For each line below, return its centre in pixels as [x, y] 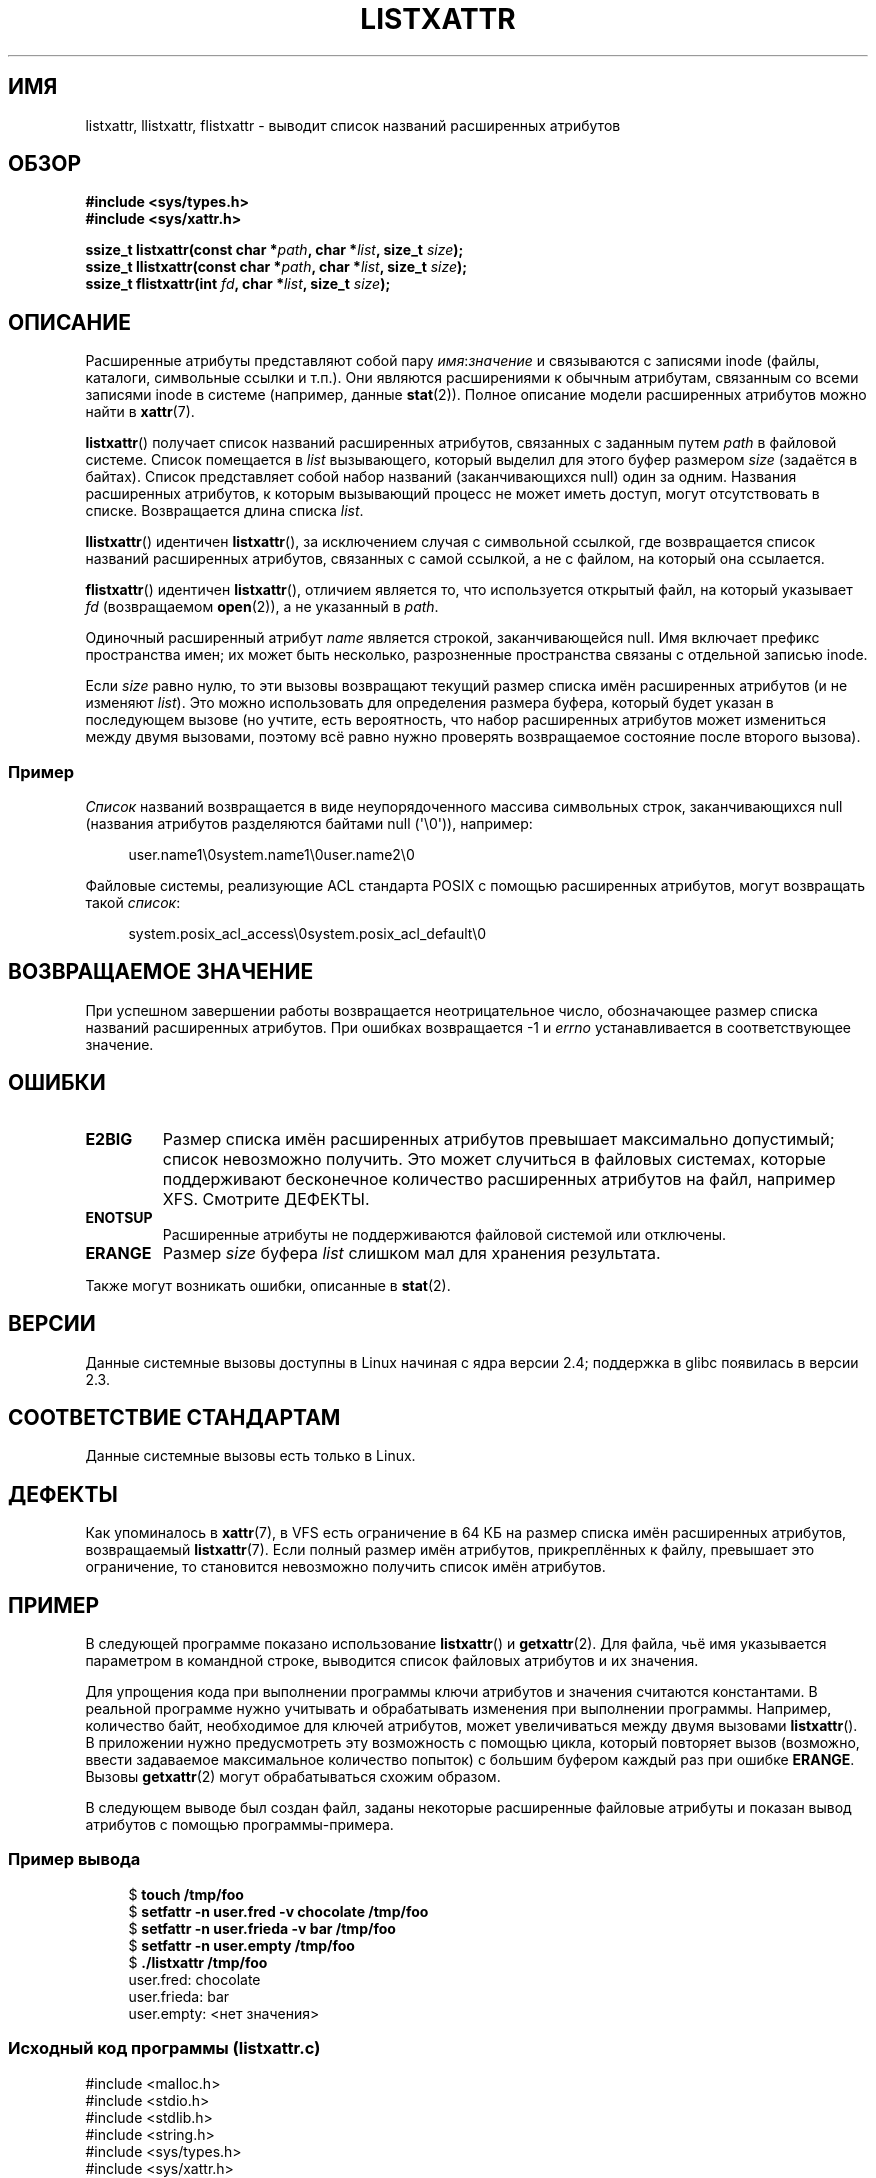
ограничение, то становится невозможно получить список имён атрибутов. [345, 1567]
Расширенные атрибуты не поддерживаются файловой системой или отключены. [444, 1234]
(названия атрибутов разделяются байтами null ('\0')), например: [309, 824]
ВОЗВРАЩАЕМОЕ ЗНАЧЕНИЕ [161, 972]
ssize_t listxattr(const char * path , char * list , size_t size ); [274, 250]
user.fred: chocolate [194, 1979]
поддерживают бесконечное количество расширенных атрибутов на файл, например [499, 1178]
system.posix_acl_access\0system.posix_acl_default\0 [307, 934]
